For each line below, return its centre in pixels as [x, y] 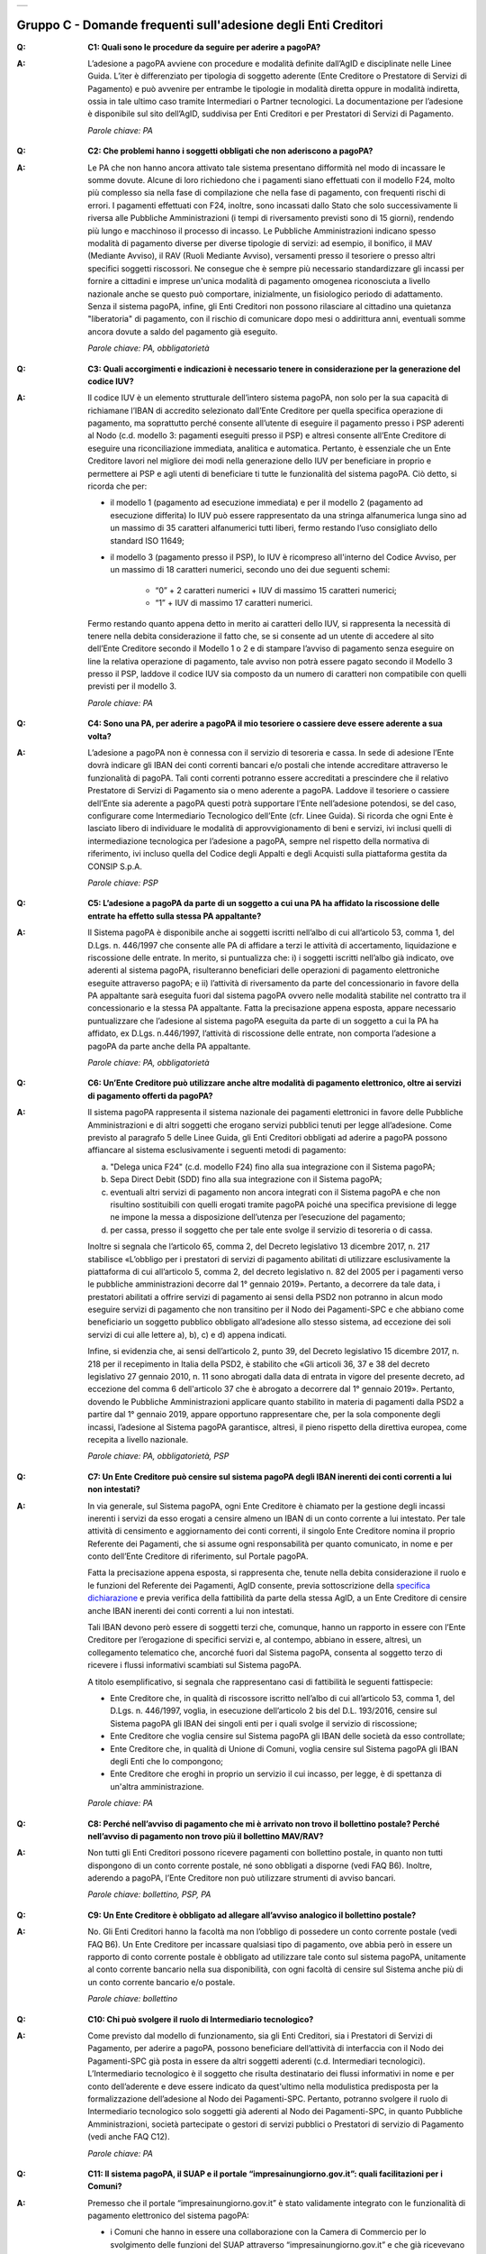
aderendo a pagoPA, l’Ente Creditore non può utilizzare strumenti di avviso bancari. [242, 1878]
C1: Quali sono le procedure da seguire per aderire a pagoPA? [204, 47]
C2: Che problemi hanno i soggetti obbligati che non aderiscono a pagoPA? [230, 151]
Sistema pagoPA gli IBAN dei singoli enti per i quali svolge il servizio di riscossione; [264, 1723]
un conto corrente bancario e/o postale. [162, 1982]
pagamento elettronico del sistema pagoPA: [168, 2216]
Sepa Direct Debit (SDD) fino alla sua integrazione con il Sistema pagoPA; [246, 1179]
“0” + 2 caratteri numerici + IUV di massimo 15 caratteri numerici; [276, 590]
